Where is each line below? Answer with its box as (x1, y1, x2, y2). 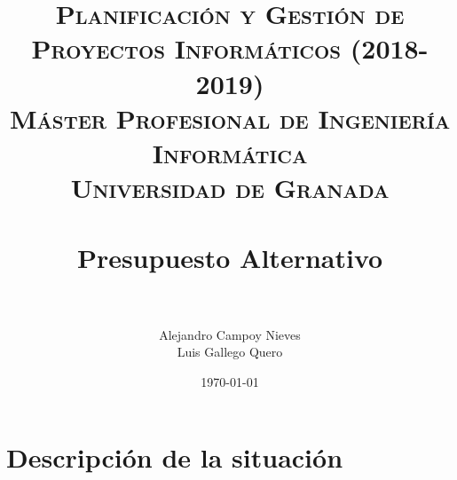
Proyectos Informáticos (31, 30, 342, 67)
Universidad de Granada (70, 169, 390, 206)
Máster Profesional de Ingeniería (9, 99, 451, 136)
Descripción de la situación (6, 439, 343, 476)
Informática (152, 134, 308, 170)
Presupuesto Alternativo (76, 239, 383, 275)
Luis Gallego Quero (177, 342, 283, 361)
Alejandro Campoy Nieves (159, 325, 301, 343)
